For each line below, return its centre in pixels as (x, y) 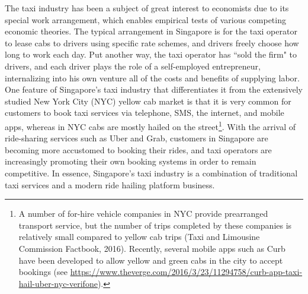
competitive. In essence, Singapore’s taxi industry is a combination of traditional (151, 173)
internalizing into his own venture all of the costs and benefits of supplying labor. (152, 78)
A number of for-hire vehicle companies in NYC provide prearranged (143, 214)
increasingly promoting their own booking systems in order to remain (131, 161)
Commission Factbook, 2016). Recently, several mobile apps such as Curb (152, 248)
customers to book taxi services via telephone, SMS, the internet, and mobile (145, 113)
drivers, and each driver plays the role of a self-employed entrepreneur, (133, 66)
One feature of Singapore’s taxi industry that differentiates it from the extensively (154, 89)
